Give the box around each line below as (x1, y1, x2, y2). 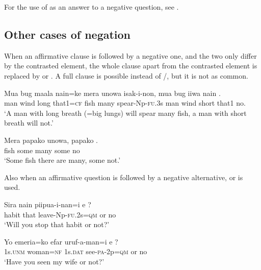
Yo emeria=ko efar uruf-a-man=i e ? (4, 236, 118, 247)
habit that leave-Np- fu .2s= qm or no (4, 209, 116, 219)
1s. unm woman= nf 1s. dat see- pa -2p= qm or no (4, 246, 147, 257)
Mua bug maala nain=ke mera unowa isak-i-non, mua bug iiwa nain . (4, 87, 221, 98)
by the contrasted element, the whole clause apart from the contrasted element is (4, 60, 257, 71)
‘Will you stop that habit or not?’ (4, 219, 110, 230)
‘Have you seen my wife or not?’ (4, 256, 105, 266)
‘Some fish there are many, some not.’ (4, 155, 121, 165)
